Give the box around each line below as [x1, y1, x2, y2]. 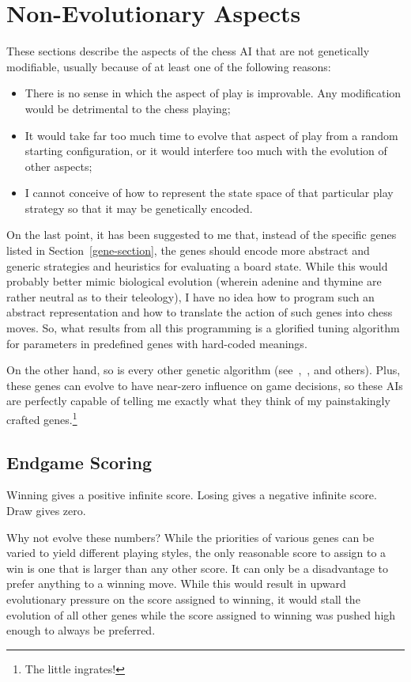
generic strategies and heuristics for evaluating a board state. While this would [6, 257, 388, 274]
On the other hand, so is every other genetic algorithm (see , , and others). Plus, [6, 362, 401, 378]
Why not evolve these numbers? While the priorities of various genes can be [6, 529, 375, 545]
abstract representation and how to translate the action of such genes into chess [6, 304, 393, 320]
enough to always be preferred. [6, 622, 156, 638]
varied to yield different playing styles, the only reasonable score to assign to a [6, 544, 386, 561]
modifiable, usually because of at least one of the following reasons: [6, 58, 331, 74]
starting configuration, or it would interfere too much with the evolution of [25, 142, 387, 159]
